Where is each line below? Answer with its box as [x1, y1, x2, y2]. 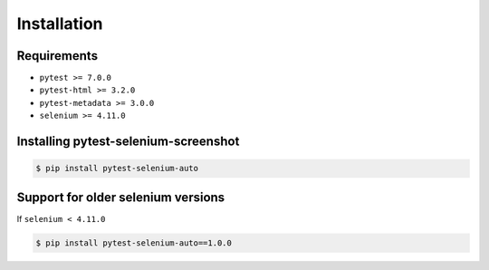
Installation [16, 14, 103, 34]
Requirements [16, 48, 99, 63]
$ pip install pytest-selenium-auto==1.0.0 [35, 237, 233, 248]
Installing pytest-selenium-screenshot [16, 134, 240, 149]
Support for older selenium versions [16, 189, 225, 205]
